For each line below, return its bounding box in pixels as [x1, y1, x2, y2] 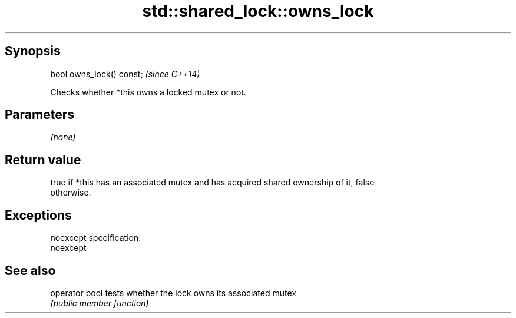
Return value [5, 152, 81, 167]
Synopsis [5, 44, 61, 59]
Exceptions [5, 207, 72, 223]
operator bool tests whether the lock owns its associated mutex [50, 287, 296, 298]
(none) [50, 132, 76, 143]
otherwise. [50, 187, 91, 198]
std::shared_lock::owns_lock [142, 1, 374, 21]
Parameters [5, 107, 74, 122]
